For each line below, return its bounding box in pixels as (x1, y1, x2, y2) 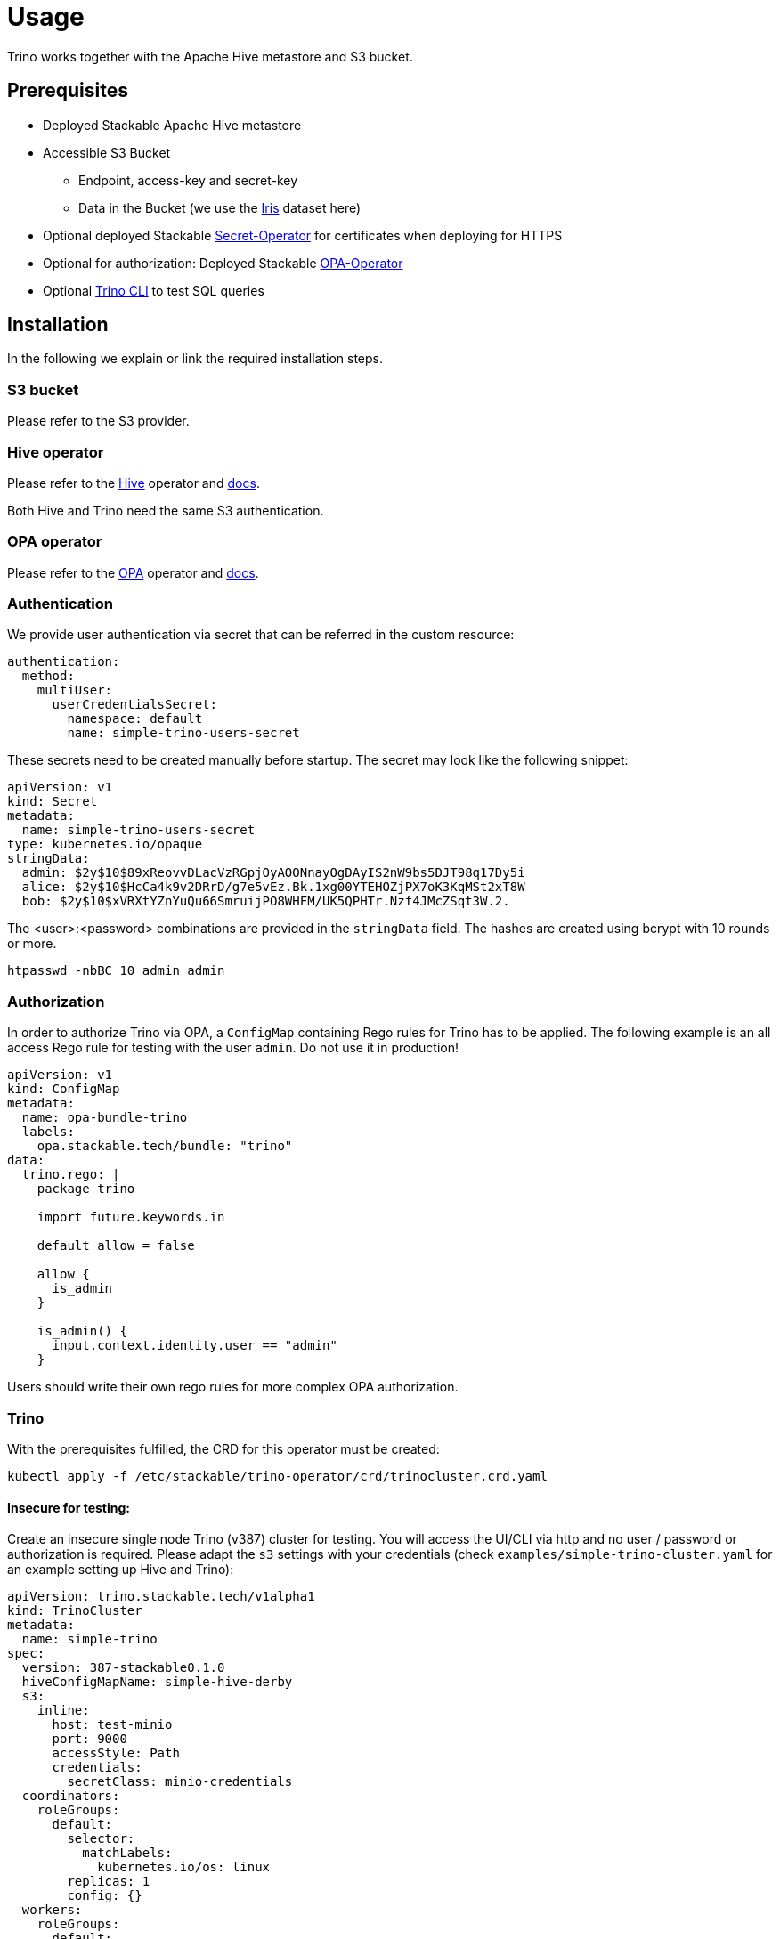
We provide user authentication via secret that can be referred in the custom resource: (7, 627, 515, 643)
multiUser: (37, 683, 113, 698)
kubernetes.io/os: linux (97, 1860, 271, 1875)
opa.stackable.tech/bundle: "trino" (37, 1139, 293, 1154)
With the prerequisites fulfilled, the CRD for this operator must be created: (7, 1440, 440, 1456)
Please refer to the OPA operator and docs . (7, 564, 259, 580)
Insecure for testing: (7, 1499, 130, 1515)
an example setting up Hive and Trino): (7, 1562, 234, 1578)
